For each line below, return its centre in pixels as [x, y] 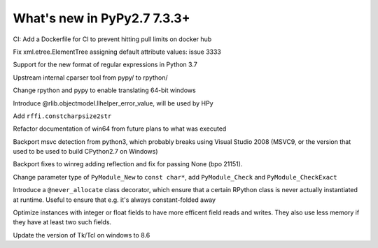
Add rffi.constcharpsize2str [62, 116]
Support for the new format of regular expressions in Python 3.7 [105, 65]
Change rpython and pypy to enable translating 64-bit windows [104, 90]
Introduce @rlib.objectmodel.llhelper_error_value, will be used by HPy [113, 103]
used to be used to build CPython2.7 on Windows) [85, 152]
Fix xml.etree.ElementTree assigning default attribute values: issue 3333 [117, 52]
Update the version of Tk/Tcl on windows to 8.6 [82, 235]
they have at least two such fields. [62, 222]
